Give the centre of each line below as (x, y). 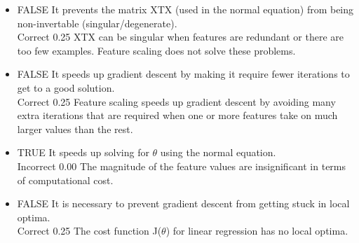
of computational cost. (65, 180)
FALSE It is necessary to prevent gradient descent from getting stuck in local (183, 203)
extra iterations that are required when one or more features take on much (177, 115)
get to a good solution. (66, 87)
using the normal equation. (218, 152)
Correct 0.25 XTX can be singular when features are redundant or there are (181, 37)
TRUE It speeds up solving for (83, 152)
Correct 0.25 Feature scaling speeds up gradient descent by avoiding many (176, 101)
